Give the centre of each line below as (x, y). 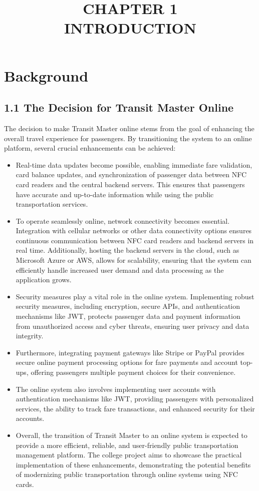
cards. (25, 484)
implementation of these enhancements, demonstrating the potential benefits (133, 464)
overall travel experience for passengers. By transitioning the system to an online (128, 138)
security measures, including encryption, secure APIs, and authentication (128, 306)
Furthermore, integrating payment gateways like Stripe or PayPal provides (130, 352)
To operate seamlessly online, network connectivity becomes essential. (123, 220)
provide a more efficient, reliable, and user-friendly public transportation (127, 445)
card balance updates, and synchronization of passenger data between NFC (131, 174)
